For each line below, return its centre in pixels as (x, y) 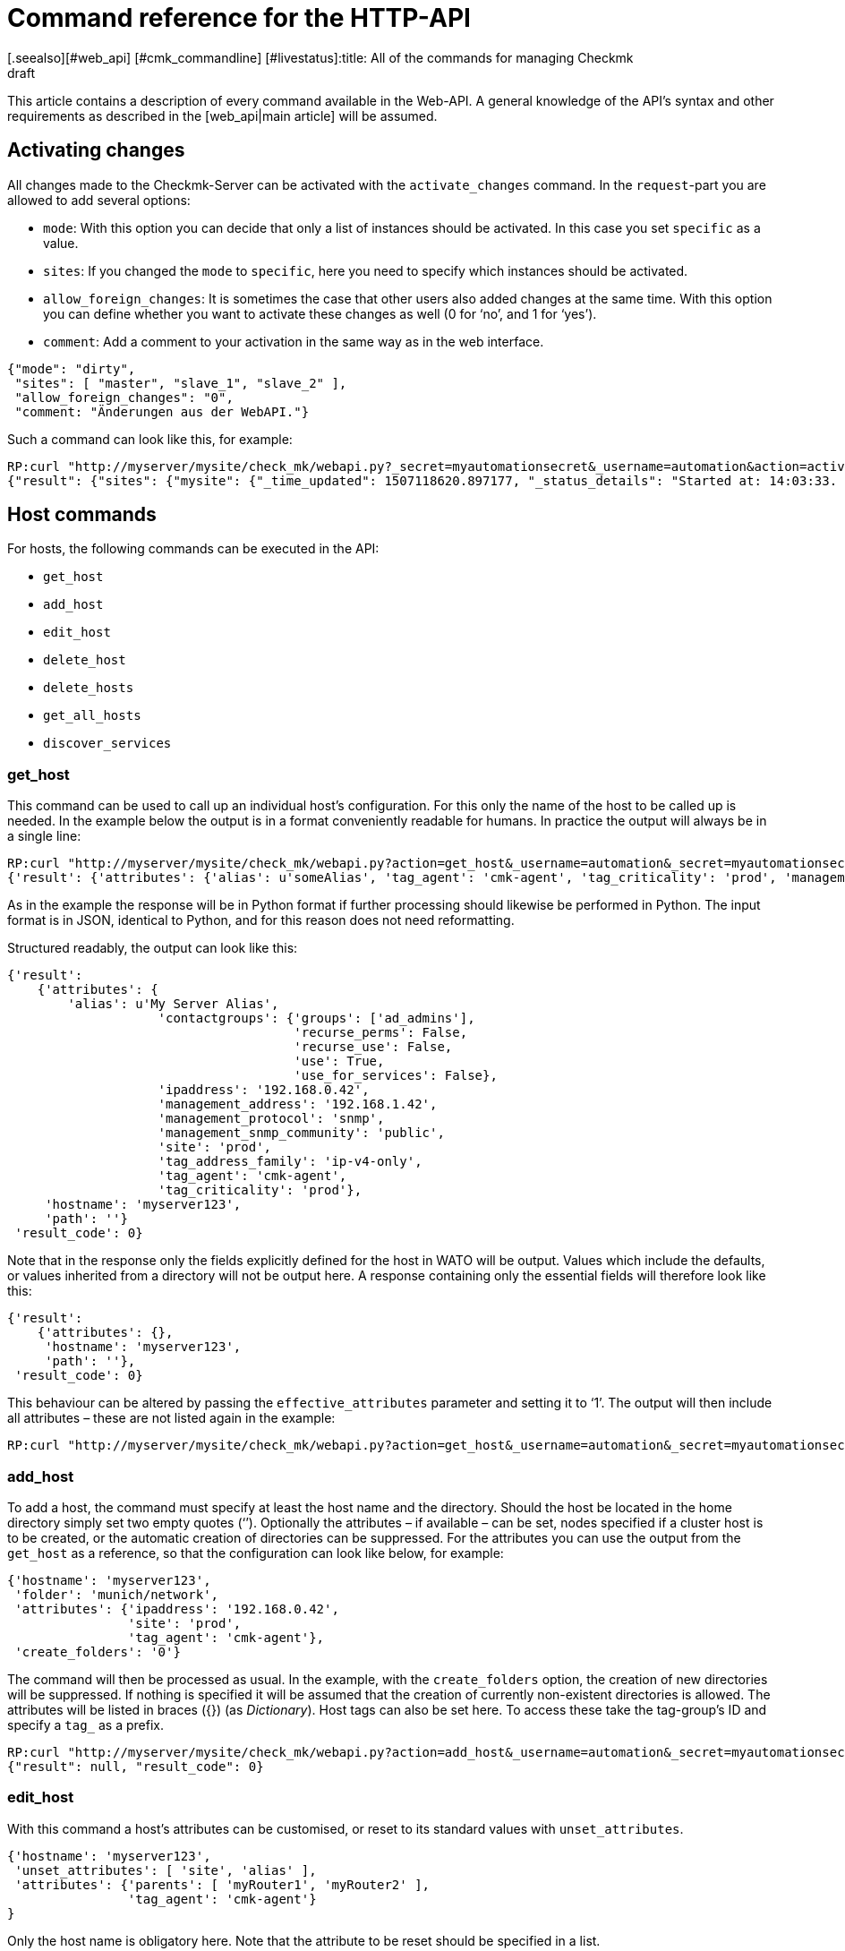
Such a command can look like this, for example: (150, 439)
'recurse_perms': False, (381, 1033)
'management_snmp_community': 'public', (301, 1133)
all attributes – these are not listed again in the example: (171, 1418)
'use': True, (339, 1061)
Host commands (82, 515)
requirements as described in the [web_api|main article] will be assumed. (222, 116)
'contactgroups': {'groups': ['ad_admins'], (316, 1018)
